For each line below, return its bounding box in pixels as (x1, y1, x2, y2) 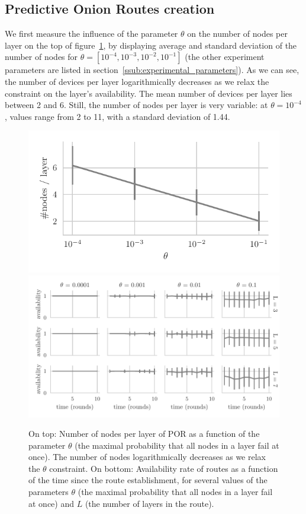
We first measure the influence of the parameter (5, 27, 178, 40)
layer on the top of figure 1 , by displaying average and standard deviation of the (5, 39, 297, 51)
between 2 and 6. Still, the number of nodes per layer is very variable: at (5, 99, 268, 111)
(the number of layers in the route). (85, 497, 214, 509)
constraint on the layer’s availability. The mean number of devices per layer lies (5, 87, 292, 99)
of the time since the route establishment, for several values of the (28, 474, 268, 486)
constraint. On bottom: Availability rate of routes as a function (49, 462, 278, 474)
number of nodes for (5, 50, 78, 63)
